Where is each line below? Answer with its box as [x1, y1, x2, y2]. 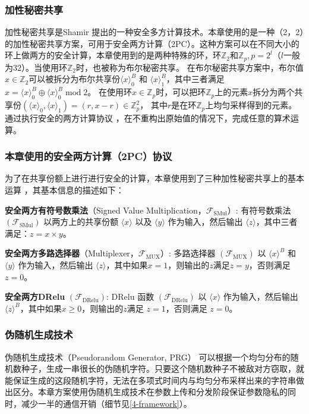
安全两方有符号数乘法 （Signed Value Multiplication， [5, 203, 206, 216]
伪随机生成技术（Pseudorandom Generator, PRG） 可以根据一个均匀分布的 [5, 350, 291, 363]
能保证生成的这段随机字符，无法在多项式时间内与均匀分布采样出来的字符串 [5, 374, 296, 386]
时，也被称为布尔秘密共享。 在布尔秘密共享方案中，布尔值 [76, 61, 304, 73]
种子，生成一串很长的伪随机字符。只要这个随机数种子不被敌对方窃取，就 [21, 362, 304, 375]
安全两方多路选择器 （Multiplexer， [5, 247, 138, 259]
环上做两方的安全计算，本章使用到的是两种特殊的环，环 [5, 49, 221, 61]
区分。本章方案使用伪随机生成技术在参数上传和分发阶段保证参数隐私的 [12, 385, 288, 398]
